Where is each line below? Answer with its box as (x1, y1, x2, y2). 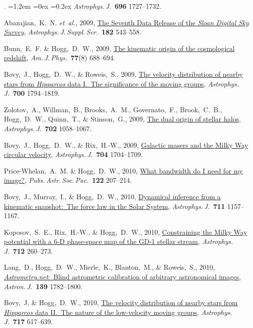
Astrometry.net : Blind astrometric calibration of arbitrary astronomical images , (4, 272, 241, 282)
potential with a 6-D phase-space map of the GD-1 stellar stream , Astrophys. (4, 236, 233, 246)
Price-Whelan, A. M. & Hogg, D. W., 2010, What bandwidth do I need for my (4, 165, 243, 175)
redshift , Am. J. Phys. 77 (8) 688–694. (4, 52, 115, 63)
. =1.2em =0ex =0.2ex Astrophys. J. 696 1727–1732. (4, 1, 162, 11)
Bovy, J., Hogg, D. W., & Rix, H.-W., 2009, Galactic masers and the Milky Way (4, 139, 248, 150)
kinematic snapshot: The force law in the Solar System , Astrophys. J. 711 (4, 201, 225, 211)
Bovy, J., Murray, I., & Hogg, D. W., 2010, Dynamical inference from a (4, 191, 221, 201)
